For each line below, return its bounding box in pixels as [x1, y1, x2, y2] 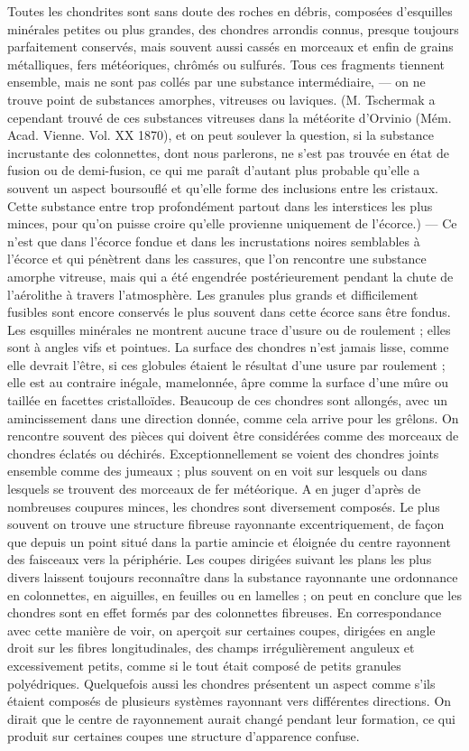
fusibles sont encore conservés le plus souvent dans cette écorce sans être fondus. [7, 302, 451, 321]
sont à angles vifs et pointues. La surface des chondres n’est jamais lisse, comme [7, 338, 449, 357]
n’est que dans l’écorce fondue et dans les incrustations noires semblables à [7, 231, 420, 250]
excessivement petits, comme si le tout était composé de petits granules [7, 655, 401, 674]
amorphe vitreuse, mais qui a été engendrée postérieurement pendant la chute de [7, 266, 454, 285]
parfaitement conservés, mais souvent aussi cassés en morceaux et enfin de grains [7, 37, 454, 56]
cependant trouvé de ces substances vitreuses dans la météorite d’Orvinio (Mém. [7, 107, 452, 126]
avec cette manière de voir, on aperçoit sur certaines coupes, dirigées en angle [7, 620, 436, 639]
